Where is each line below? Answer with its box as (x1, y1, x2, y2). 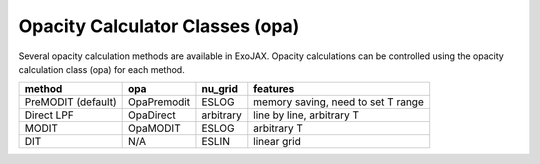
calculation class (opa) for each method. (18, 63, 185, 75)
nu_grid (201, 82, 239, 96)
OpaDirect (127, 108, 177, 122)
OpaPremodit (127, 95, 190, 109)
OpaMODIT (127, 121, 181, 135)
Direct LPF (24, 108, 74, 122)
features (253, 82, 295, 96)
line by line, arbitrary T (253, 108, 360, 122)
